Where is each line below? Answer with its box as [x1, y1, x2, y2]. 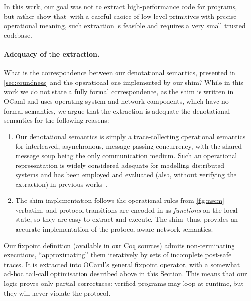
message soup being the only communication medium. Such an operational [15, 150, 237, 160]
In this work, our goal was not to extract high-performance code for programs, [4, 1, 237, 11]
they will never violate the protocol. [4, 287, 111, 298]
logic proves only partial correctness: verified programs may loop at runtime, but [4, 278, 244, 288]
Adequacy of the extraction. [4, 49, 100, 59]
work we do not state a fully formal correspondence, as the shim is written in [4, 86, 234, 97]
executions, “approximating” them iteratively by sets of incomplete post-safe [4, 250, 232, 260]
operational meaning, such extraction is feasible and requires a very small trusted [4, 20, 246, 31]
